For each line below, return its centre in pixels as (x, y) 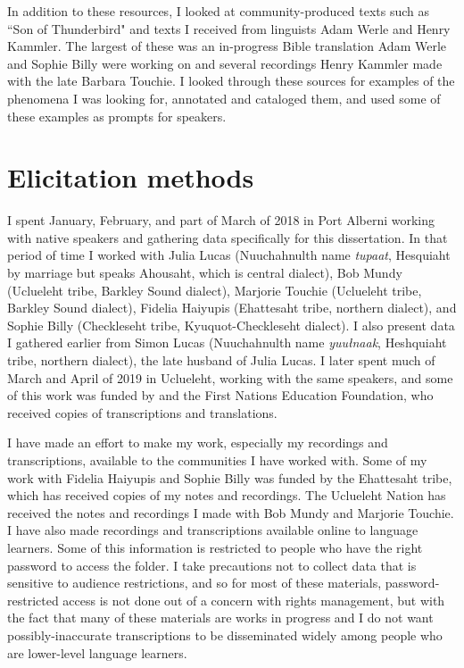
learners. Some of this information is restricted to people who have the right (215, 547)
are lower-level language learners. (97, 652)
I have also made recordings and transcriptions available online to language (213, 530)
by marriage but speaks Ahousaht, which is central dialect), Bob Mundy (205, 273)
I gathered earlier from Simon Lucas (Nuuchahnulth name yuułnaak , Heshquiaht (227, 342)
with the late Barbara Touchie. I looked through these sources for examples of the (231, 81)
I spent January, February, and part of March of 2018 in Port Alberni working (221, 220)
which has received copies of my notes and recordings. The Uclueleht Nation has (227, 495)
